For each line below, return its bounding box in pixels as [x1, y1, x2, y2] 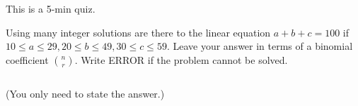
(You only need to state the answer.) [6, 86, 165, 100]
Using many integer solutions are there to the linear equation [6, 25, 271, 39]
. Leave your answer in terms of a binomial [166, 39, 353, 53]
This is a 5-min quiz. [6, 1, 96, 15]
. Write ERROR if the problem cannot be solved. [74, 52, 288, 67]
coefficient [6, 52, 49, 67]
